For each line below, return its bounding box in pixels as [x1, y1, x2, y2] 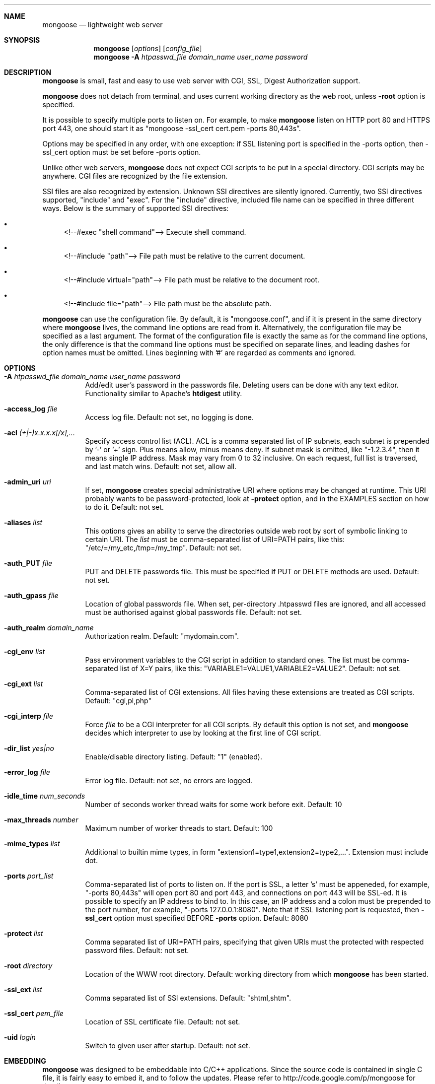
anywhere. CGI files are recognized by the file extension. [42, 172, 228, 180]
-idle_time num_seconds [4, 792, 85, 800]
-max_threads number [4, 815, 78, 824]
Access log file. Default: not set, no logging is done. [85, 413, 254, 421]
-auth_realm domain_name [4, 623, 94, 632]
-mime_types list [4, 839, 60, 848]
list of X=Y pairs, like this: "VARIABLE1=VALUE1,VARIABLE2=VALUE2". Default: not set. [120, 664, 401, 673]
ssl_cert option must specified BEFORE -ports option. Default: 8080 [85, 914, 308, 922]
